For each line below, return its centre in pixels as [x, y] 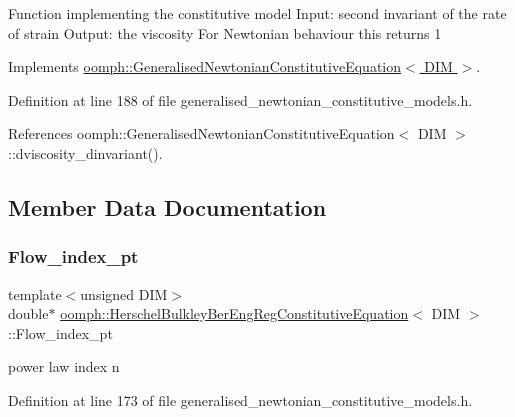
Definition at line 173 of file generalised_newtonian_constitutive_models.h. [240, 399]
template [35, 293]
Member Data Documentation [167, 206]
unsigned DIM [124, 293]
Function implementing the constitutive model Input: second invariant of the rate [257, 13]
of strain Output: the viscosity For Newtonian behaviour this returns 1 [225, 32]
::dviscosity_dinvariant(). [85, 152]
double [28, 313]
